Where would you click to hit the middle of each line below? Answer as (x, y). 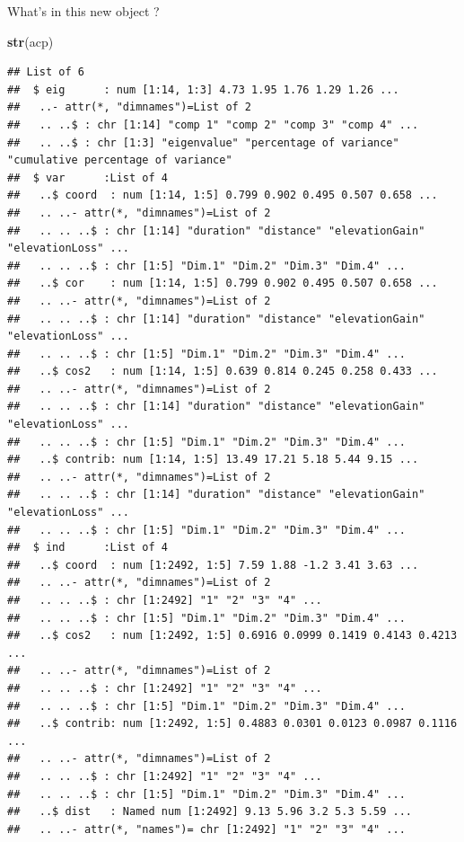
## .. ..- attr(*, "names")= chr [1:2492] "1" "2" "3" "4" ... (206, 829)
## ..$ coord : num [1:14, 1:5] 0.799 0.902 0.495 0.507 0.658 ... (223, 195)
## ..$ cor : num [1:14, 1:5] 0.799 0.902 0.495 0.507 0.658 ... (223, 284)
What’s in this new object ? (83, 11)
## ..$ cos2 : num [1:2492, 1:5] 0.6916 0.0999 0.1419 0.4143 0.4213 (232, 636)
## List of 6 (46, 72)
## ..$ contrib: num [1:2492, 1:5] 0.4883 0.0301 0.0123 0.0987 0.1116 (232, 724)
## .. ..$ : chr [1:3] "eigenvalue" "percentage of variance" (203, 142)
